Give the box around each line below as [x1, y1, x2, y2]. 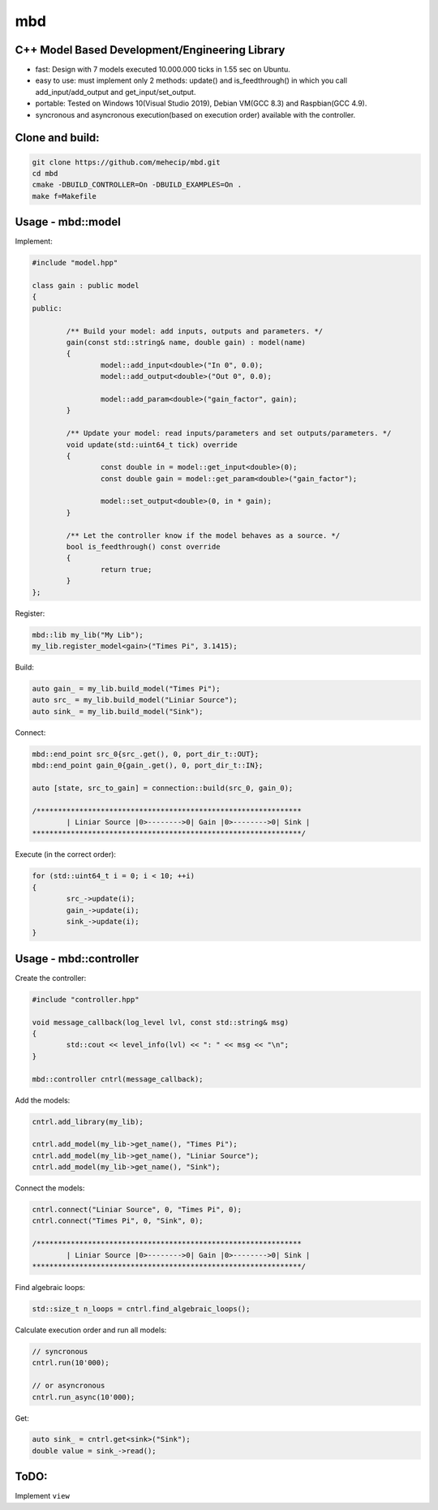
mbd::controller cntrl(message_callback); [32, 1074, 204, 1083]
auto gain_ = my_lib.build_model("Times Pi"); [32, 684, 221, 693]
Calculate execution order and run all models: [15, 1325, 167, 1335]
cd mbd [32, 169, 58, 179]
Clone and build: [15, 131, 101, 145]
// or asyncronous [32, 1381, 105, 1391]
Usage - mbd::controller [15, 952, 140, 966]
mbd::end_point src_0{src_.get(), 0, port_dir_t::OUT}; [32, 749, 260, 759]
